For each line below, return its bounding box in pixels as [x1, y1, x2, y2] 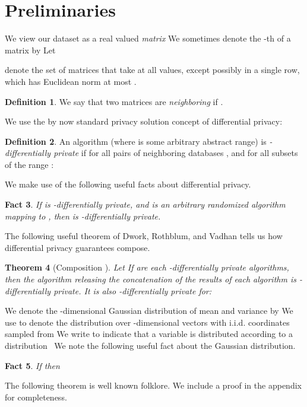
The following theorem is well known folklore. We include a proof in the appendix [5, 379, 302, 392]
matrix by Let [5, 43, 56, 56]
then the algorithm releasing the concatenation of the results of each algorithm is [5, 273, 296, 285]
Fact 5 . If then [5, 359, 60, 371]
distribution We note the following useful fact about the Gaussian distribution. [5, 339, 296, 351]
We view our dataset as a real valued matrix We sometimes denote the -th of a [5, 32, 291, 44]
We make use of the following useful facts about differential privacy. [5, 178, 251, 190]
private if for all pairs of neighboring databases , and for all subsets [53, 147, 298, 159]
